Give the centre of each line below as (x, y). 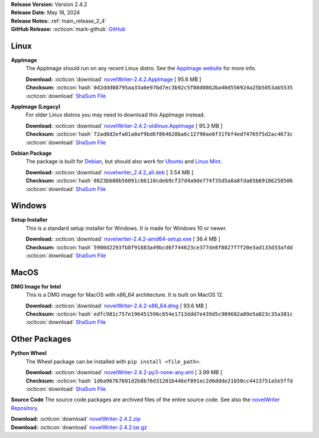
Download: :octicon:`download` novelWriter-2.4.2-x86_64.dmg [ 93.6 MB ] (116, 306)
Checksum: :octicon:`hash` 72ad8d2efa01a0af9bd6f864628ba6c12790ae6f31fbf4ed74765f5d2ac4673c (159, 134)
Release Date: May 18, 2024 (45, 12)
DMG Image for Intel (36, 286)
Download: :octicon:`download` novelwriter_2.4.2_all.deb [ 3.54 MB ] (110, 172)
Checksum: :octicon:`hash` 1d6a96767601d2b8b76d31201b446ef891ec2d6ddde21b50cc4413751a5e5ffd (159, 381)
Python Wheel (29, 353)
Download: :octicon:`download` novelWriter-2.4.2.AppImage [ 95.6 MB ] (113, 79)
